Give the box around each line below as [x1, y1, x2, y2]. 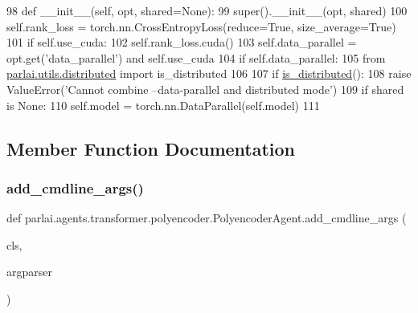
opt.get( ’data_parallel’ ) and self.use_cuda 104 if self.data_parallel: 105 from [6, 49, 386, 66]
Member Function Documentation [6, 136, 296, 161]
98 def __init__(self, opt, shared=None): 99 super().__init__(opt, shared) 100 [6, 2, 408, 18]
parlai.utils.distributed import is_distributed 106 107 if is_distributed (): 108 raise [6, 65, 412, 82]
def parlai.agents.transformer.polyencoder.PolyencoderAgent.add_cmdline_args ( [6, 209, 407, 226]
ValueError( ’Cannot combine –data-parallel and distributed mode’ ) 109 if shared [6, 80, 404, 97]
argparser [6, 263, 52, 280]
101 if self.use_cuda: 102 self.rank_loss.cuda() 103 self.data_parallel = [6, 34, 357, 51]
